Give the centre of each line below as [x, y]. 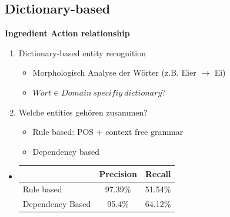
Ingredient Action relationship [67, 33]
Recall [158, 173]
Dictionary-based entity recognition [82, 52]
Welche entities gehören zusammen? [83, 112]
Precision [118, 173]
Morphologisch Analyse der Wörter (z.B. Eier [114, 72]
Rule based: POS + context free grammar [108, 132]
